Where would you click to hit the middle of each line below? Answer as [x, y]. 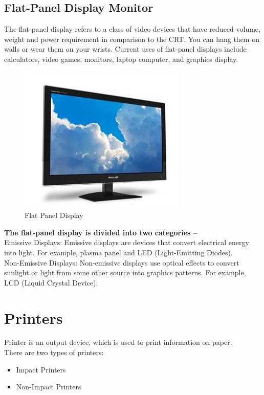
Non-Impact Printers [49, 387]
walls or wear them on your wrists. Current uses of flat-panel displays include [125, 49]
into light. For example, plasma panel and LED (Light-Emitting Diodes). [118, 252]
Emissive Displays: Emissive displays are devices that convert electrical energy [127, 242]
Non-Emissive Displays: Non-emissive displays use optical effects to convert [122, 262]
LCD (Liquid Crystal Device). [51, 282]
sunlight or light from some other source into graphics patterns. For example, [125, 272]
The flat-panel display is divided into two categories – [101, 232]
